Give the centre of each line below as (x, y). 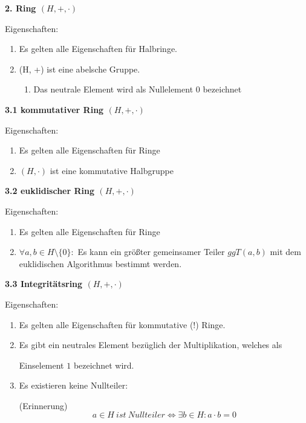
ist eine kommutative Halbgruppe (112, 170)
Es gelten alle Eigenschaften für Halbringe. (98, 49)
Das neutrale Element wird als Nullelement (113, 89)
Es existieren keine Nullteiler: (73, 385)
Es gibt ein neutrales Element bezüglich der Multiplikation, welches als (151, 345)
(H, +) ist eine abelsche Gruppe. (80, 69)
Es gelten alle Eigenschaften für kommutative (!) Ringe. (122, 324)
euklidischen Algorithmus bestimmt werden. (100, 263)
